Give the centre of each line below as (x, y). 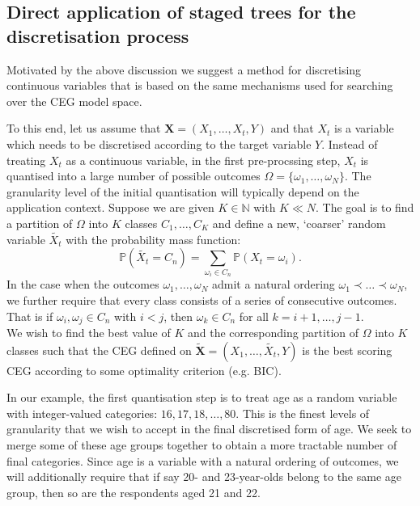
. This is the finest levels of (303, 413)
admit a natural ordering (274, 284)
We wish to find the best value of (89, 332)
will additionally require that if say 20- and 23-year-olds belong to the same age (204, 476)
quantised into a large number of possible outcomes (134, 176)
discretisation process (98, 35)
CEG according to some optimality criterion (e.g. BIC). (144, 370)
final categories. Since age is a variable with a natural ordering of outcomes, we (203, 460)
